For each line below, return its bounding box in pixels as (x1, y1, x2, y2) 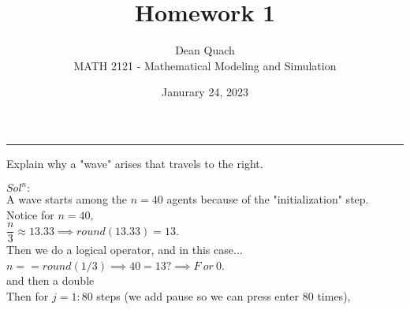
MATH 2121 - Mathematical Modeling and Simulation (73, 57, 337, 73)
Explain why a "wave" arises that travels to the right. (6, 155, 263, 171)
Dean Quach (175, 42, 235, 58)
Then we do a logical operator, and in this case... (6, 241, 243, 258)
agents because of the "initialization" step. (166, 191, 369, 207)
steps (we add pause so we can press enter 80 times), (96, 288, 351, 304)
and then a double (6, 272, 95, 289)
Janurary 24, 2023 (162, 84, 248, 100)
